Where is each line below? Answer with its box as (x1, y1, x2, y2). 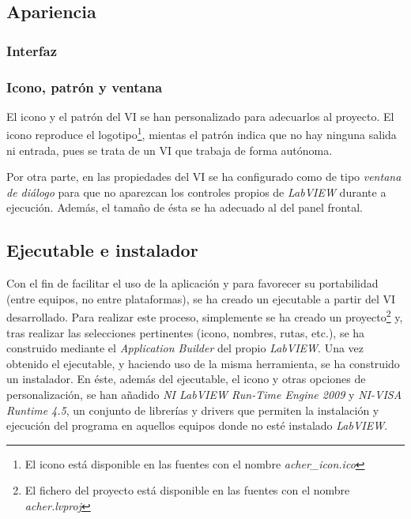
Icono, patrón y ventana (6, 77, 163, 96)
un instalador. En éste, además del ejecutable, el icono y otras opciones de (6, 370, 366, 387)
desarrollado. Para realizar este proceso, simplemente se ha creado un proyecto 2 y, (6, 307, 403, 325)
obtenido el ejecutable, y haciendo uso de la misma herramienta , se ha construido (6, 355, 400, 371)
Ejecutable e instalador (6, 238, 198, 262)
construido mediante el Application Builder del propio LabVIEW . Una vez (6, 340, 364, 356)
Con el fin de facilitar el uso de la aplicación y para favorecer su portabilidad (6, 275, 379, 291)
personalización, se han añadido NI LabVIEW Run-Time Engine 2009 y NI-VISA (6, 386, 402, 403)
